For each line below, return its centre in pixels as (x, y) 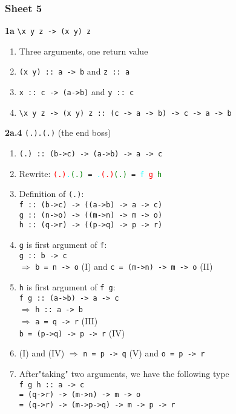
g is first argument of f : (63, 245)
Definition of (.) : (51, 194)
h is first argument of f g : (67, 287)
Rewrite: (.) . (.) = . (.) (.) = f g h (90, 173)
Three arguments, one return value (84, 51)
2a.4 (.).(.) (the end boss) (58, 132)
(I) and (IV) (42, 353)
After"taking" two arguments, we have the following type (124, 373)
